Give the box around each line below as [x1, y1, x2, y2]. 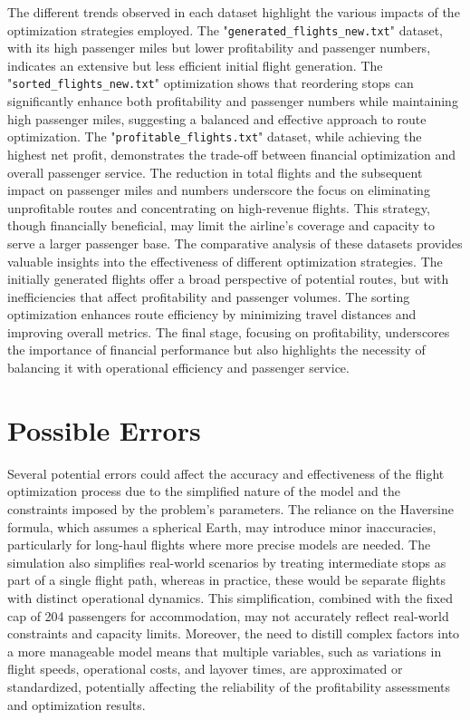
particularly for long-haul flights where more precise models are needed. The [7, 535, 431, 554]
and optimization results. [7, 695, 146, 714]
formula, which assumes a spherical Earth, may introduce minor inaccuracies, [7, 517, 436, 536]
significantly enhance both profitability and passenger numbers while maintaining [7, 92, 458, 111]
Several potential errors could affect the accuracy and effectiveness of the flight [7, 463, 445, 482]
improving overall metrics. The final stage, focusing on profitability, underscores [7, 322, 450, 341]
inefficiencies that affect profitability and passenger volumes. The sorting [7, 287, 410, 306]
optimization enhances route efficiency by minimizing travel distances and [7, 305, 417, 324]
